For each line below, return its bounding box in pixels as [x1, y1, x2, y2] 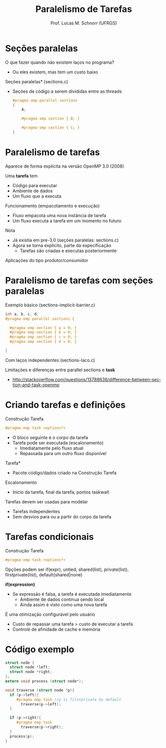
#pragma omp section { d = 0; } [9, 339, 77, 344]
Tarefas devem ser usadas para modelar [5, 499, 88, 504]
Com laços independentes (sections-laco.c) [5, 357, 95, 363]
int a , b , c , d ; [5, 311, 39, 316]
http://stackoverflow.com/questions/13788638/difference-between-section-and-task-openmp [12, 376, 161, 388]
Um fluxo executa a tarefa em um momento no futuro [12, 218, 122, 224]
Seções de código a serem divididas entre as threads [12, 88, 122, 94]
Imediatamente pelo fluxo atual [19, 445, 84, 451]
